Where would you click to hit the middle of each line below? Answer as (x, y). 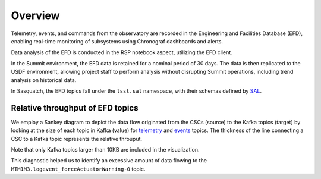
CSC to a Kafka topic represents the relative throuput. (77, 139)
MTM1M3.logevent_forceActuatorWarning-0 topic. (78, 169)
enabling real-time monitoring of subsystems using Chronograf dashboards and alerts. (117, 41)
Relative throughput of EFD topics (75, 108)
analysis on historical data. (44, 80)
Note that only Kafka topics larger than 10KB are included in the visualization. (105, 149)
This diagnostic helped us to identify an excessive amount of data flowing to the (109, 161)
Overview (35, 15)
